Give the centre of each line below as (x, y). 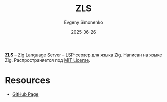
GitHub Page (25, 94)
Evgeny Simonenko (83, 22)
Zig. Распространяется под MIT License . (48, 60)
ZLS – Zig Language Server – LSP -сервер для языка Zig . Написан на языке (83, 55)
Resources (28, 80)
